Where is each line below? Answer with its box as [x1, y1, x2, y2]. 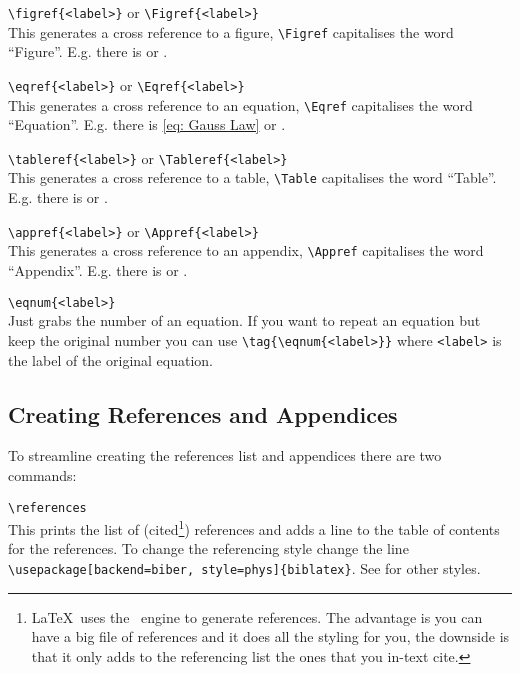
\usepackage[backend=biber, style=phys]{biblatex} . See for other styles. [8, 558, 481, 579]
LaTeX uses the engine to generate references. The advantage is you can [31, 606, 483, 627]
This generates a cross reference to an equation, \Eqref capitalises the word [8, 94, 473, 115]
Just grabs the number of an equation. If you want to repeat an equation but [8, 310, 481, 331]
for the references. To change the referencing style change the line [8, 538, 409, 559]
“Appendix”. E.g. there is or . [8, 260, 188, 281]
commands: [8, 464, 77, 485]
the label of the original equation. [8, 349, 214, 370]
